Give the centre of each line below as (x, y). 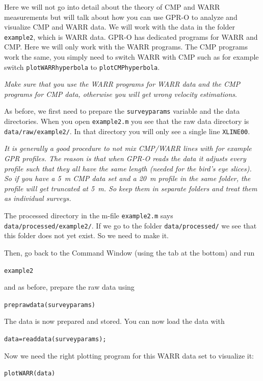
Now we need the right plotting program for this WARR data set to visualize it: (129, 355)
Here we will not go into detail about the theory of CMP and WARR (112, 7)
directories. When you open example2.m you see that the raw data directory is (127, 121)
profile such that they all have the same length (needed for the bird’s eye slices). (128, 168)
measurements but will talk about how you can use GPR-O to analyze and (121, 17)
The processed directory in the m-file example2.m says (89, 215)
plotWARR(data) (30, 374)
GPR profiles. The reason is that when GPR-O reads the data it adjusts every (125, 158)
